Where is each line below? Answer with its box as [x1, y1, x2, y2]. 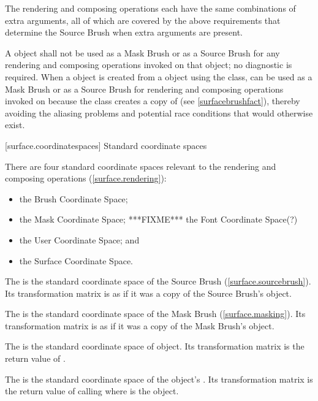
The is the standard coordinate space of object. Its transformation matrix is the [5, 340, 305, 353]
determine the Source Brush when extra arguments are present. [5, 26, 243, 39]
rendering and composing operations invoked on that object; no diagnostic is [5, 58, 292, 71]
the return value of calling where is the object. [5, 384, 179, 397]
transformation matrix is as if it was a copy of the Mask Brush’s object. [5, 319, 274, 332]
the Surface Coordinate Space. [19, 254, 134, 267]
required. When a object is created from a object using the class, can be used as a [5, 70, 312, 83]
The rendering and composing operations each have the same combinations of [5, 2, 296, 14]
